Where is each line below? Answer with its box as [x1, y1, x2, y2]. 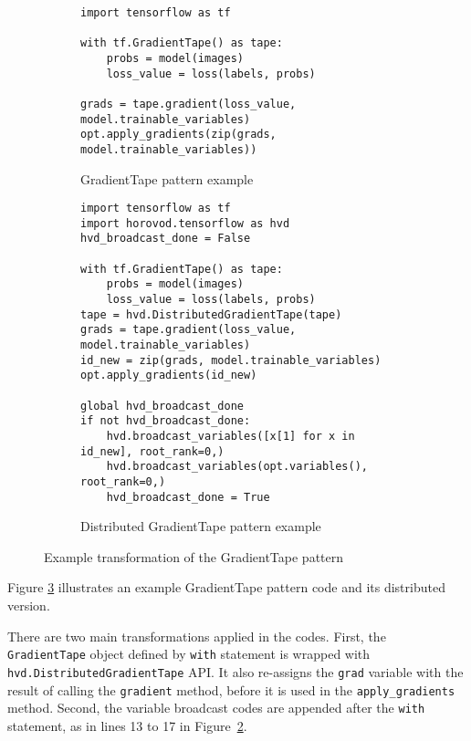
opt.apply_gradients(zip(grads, [80, 128, 277, 141]
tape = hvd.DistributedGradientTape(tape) [80, 308, 342, 321]
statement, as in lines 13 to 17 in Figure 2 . [7, 715, 247, 735]
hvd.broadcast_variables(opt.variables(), [106, 460, 368, 474]
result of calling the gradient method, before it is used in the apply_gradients [7, 680, 455, 699]
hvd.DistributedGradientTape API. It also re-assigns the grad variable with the [7, 662, 464, 681]
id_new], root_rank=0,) [80, 444, 225, 458]
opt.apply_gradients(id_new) [80, 369, 257, 382]
